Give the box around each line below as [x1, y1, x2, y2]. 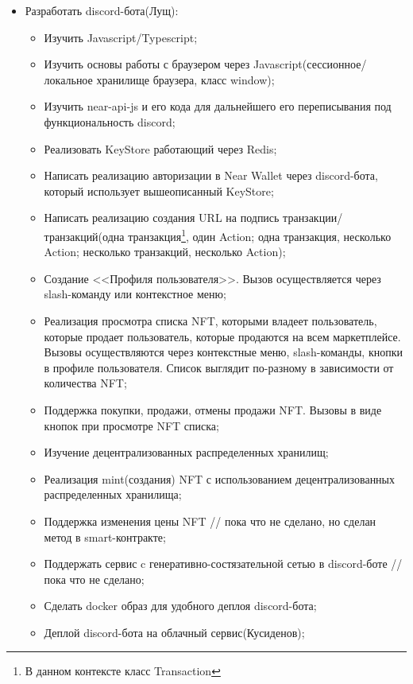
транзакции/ [283, 209, 343, 226]
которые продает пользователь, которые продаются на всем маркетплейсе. [44, 328, 401, 344]
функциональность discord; [44, 113, 176, 130]
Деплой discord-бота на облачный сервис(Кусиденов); [44, 624, 305, 640]
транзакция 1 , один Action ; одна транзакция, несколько [128, 225, 392, 244]
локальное [44, 71, 93, 87]
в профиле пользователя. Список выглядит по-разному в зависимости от [44, 359, 394, 375]
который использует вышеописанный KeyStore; [44, 182, 274, 199]
